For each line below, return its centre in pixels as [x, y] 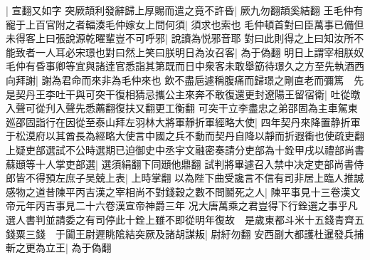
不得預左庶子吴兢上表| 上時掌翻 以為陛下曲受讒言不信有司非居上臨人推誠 [195, 178]
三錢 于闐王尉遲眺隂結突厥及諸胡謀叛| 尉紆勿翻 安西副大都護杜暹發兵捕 [195, 233]
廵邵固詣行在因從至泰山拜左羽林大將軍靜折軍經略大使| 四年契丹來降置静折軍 [183, 121]
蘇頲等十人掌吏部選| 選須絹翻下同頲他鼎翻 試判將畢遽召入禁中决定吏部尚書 [180, 163]
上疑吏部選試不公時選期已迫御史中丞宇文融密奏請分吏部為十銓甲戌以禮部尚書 [185, 149]
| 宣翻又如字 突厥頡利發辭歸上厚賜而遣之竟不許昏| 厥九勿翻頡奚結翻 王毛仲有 [185, 10]
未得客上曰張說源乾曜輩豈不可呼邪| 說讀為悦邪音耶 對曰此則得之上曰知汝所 [180, 38]
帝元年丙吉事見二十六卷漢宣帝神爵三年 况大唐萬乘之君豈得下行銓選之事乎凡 [182, 206]
